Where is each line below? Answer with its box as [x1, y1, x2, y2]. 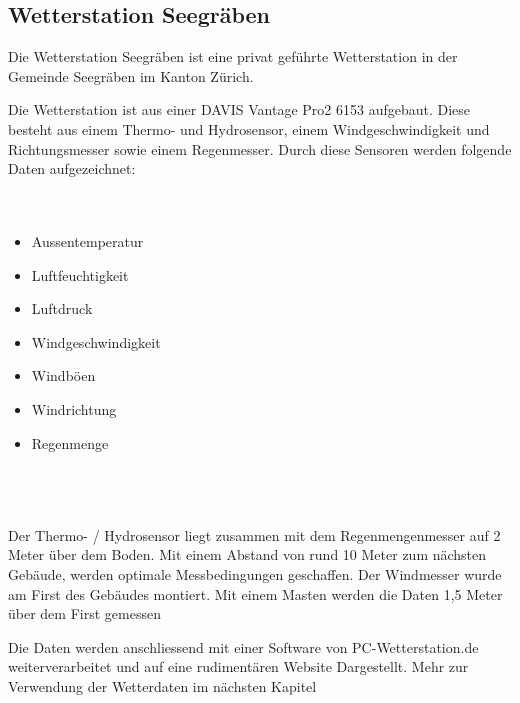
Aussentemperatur [31, 230, 144, 251]
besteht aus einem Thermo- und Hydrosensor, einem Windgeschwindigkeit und [8, 118, 490, 139]
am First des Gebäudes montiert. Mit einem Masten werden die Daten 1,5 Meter [8, 583, 503, 604]
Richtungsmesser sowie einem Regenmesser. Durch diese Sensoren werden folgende [8, 138, 512, 159]
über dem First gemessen [8, 603, 161, 624]
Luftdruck [31, 298, 93, 319]
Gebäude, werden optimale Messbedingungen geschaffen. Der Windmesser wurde [8, 564, 502, 585]
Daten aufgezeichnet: [8, 158, 136, 179]
